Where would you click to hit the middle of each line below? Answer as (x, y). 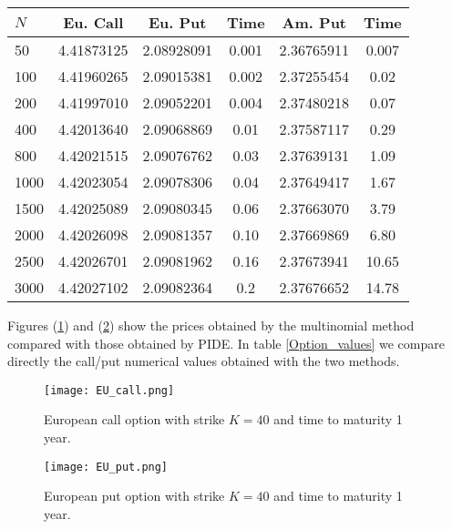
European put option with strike (134, 496)
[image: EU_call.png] (109, 390)
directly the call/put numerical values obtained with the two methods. (204, 361)
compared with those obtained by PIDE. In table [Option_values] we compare (226, 343)
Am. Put (314, 22)
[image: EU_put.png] (106, 467)
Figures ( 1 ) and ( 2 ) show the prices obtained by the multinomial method (211, 325)
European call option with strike (134, 419)
